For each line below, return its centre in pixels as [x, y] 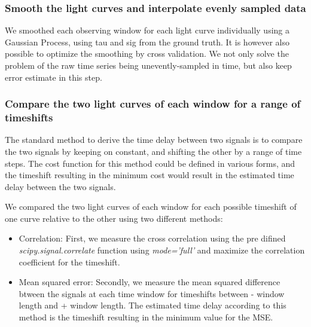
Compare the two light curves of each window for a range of [153, 104]
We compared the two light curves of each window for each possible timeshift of [151, 207]
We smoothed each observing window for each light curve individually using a [147, 30]
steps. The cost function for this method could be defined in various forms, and [150, 163]
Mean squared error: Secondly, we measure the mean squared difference [150, 282]
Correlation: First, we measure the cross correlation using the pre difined [152, 238]
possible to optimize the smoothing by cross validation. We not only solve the [147, 54]
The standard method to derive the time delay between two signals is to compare [154, 140]
